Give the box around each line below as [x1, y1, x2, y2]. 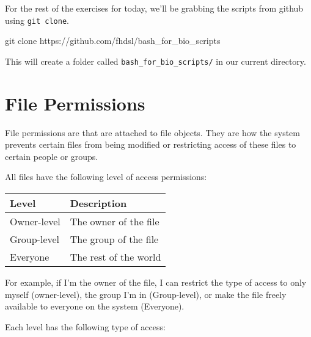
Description [70, 196, 127, 210]
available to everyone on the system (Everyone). [5, 300, 185, 313]
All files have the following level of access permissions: [5, 170, 207, 183]
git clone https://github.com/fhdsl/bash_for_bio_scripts [5, 34, 221, 47]
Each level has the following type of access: [5, 320, 166, 333]
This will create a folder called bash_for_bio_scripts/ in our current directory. [5, 54, 306, 67]
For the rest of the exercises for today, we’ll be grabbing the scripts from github [5, 2, 304, 14]
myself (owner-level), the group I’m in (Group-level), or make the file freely [5, 288, 287, 300]
